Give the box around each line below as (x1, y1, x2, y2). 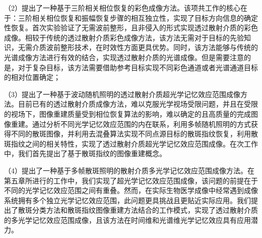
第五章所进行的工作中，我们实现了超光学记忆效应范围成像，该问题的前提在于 (4, 175, 258, 185)
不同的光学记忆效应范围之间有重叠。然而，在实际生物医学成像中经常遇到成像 (4, 185, 258, 196)
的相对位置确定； (4, 72, 60, 82)
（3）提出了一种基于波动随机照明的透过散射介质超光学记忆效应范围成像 (4, 88, 240, 99)
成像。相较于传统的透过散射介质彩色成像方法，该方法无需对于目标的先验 (4, 32, 244, 42)
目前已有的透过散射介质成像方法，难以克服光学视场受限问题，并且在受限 (18, 99, 258, 109)
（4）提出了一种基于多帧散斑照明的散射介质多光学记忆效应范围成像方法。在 (4, 165, 254, 175)
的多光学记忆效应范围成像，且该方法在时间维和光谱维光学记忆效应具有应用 (4, 214, 251, 225)
